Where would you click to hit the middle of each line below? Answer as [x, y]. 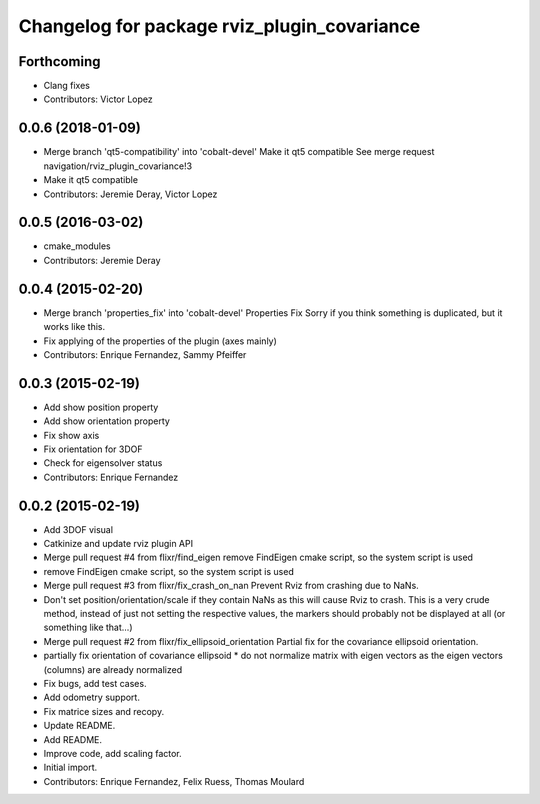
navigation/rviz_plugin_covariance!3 [118, 166]
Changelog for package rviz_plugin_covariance [219, 26]
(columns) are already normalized [113, 669]
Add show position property [101, 407]
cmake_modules [77, 246]
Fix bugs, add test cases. [95, 683]
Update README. [79, 726]
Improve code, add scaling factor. [112, 753]
